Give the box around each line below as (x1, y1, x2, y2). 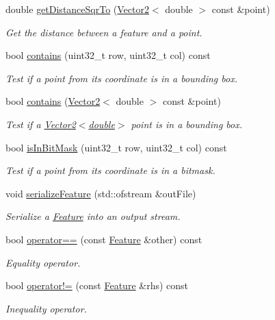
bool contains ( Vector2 (5, 94, 101, 108)
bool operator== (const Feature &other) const (5, 232, 202, 246)
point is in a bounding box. (131, 116, 243, 131)
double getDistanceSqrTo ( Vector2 (5, 2, 149, 16)
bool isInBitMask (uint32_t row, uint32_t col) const (5, 140, 227, 154)
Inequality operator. (5, 301, 87, 315)
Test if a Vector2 (5, 116, 76, 131)
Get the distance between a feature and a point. (5, 25, 202, 39)
